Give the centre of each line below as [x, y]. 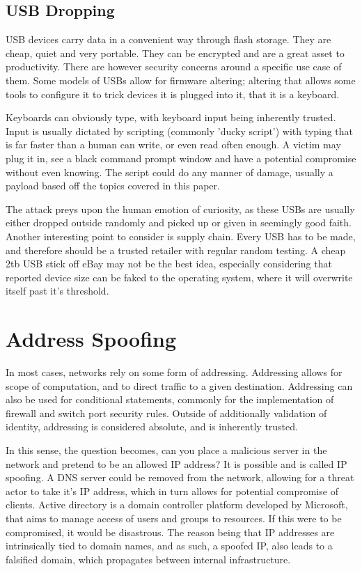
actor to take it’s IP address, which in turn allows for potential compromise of [172, 491]
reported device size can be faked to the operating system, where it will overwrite [179, 277]
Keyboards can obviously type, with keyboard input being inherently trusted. [171, 117]
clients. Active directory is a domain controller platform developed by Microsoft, [177, 504]
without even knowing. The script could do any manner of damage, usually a [170, 172]
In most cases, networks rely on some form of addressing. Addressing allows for [174, 372]
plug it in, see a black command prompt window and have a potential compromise [181, 158]
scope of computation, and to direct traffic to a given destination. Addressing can [179, 385]
